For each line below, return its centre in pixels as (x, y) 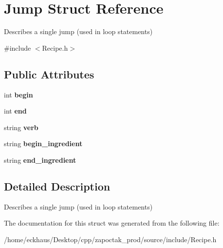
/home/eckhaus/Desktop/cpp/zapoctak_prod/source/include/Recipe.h (110, 239)
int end (15, 111)
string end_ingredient (40, 160)
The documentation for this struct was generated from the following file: (112, 223)
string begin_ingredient (43, 143)
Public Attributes (49, 74)
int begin (19, 94)
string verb (21, 127)
